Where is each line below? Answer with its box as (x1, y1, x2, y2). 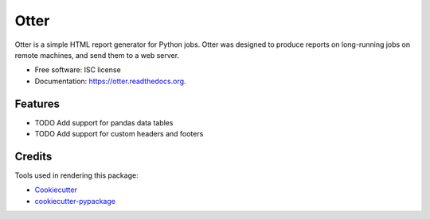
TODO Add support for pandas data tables (34, 117, 174, 127)
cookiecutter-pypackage (34, 196, 115, 206)
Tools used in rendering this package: (14, 171, 139, 180)
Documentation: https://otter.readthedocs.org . (34, 76, 186, 86)
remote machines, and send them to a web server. (14, 50, 179, 60)
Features (14, 97, 60, 110)
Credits (14, 149, 53, 163)
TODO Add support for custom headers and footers (34, 129, 204, 139)
